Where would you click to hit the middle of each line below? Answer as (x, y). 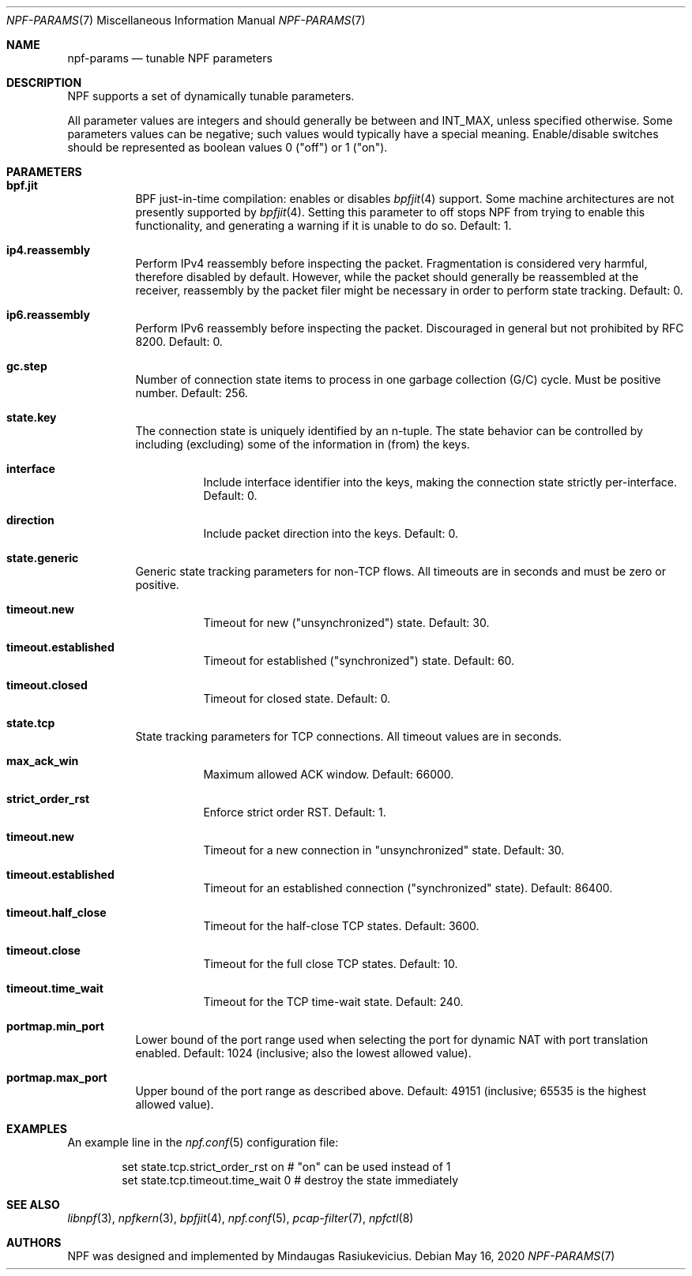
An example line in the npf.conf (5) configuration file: (203, 1142)
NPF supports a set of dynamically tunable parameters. (211, 96)
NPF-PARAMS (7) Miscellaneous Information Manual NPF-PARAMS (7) (186, 20)
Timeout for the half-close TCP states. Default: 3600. (341, 926)
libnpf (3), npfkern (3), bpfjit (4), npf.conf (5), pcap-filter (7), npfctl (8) (241, 1218)
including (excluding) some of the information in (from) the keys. (303, 444)
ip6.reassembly (48, 315)
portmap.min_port (55, 1026)
